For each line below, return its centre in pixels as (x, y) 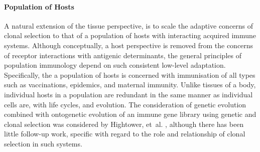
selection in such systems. (43, 143)
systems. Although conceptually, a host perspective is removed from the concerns (129, 45)
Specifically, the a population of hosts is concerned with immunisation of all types (130, 74)
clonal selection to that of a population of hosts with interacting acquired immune (130, 35)
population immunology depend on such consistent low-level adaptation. (115, 65)
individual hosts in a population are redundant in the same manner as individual (128, 94)
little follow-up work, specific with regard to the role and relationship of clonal (125, 134)
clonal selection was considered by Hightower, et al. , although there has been (124, 124)
